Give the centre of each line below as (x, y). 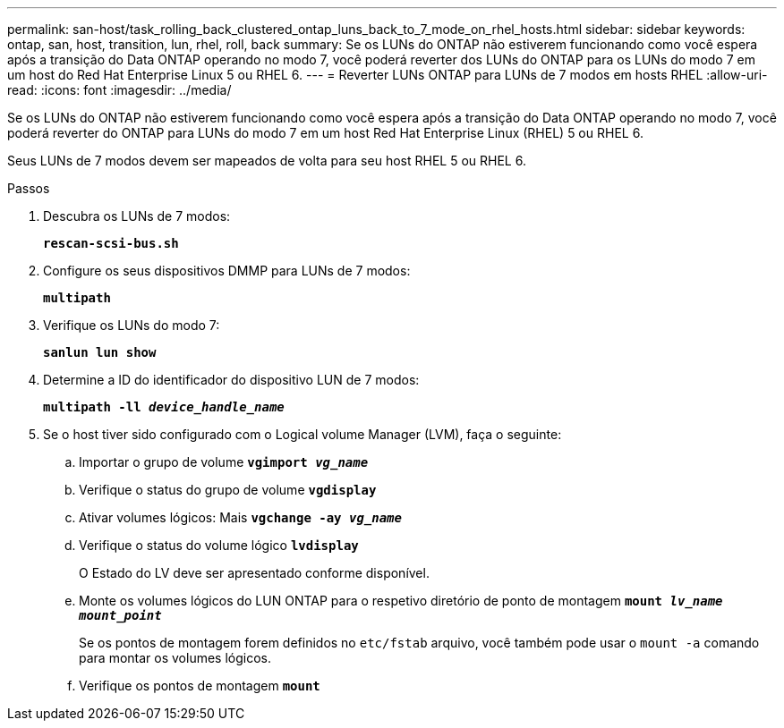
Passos (29, 188)
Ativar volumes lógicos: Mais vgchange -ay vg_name (240, 517)
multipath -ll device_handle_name (164, 407)
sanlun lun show (100, 352)
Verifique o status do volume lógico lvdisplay (219, 545)
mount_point (120, 615)
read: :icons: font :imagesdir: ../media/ (119, 90)
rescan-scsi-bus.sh (111, 243)
